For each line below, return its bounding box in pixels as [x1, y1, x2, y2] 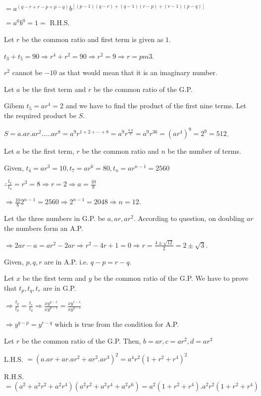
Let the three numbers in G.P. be [4, 213, 105, 223]
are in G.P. [43, 282, 76, 293]
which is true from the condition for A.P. [54, 319, 179, 329]
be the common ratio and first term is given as [22, 34, 163, 44]
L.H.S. [4, 353, 23, 364]
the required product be [4, 110, 76, 120]
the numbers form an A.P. [4, 222, 83, 233]
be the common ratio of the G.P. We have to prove [94, 273, 249, 283]
